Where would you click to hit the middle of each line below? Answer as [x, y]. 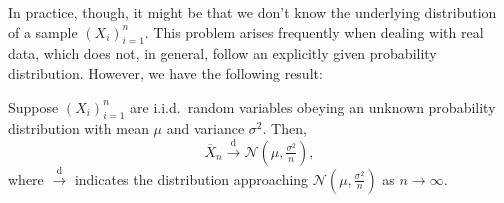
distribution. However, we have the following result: [165, 72]
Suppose [33, 106]
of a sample [43, 31]
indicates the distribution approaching [191, 178]
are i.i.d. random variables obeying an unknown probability [313, 106]
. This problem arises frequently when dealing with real [314, 31]
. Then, [284, 128]
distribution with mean [78, 128]
